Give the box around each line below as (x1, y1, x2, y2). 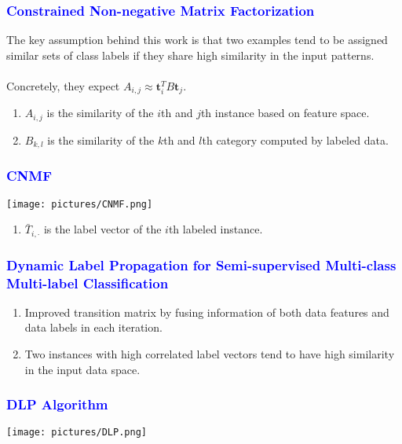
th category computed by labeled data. (202, 131, 389, 148)
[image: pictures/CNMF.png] (6, 198, 153, 210)
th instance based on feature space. (200, 105, 370, 121)
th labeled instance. (168, 221, 263, 237)
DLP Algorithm (6, 394, 108, 414)
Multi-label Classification (6, 273, 169, 292)
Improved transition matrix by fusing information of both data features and (24, 303, 389, 320)
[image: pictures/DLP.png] (6, 427, 147, 438)
